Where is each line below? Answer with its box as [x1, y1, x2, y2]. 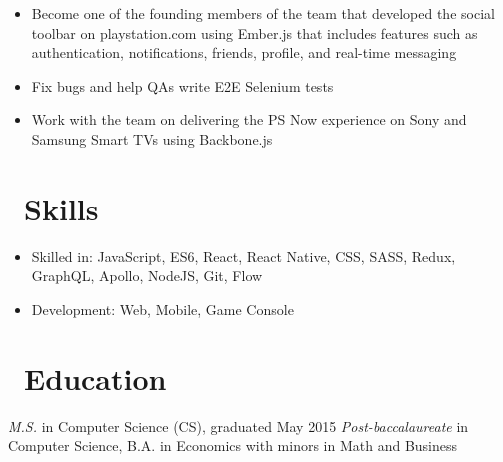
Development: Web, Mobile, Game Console [31, 298, 294, 319]
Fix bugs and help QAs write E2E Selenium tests [31, 75, 334, 96]
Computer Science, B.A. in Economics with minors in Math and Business [8, 435, 458, 456]
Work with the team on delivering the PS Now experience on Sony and [31, 109, 467, 130]
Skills [24, 187, 99, 228]
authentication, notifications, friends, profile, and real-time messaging [31, 42, 457, 63]
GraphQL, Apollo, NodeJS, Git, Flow [31, 265, 263, 286]
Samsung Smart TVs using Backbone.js [31, 128, 273, 149]
